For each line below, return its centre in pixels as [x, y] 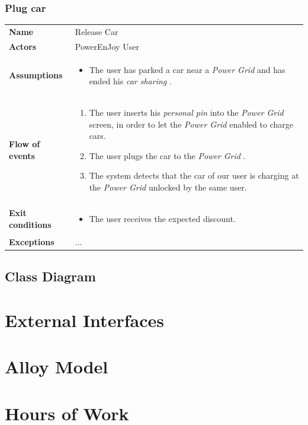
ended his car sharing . [130, 81]
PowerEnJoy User [107, 46]
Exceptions [32, 241]
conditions [30, 224]
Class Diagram [50, 276]
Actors [23, 46]
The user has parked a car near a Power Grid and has [187, 69]
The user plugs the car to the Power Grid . [167, 155]
